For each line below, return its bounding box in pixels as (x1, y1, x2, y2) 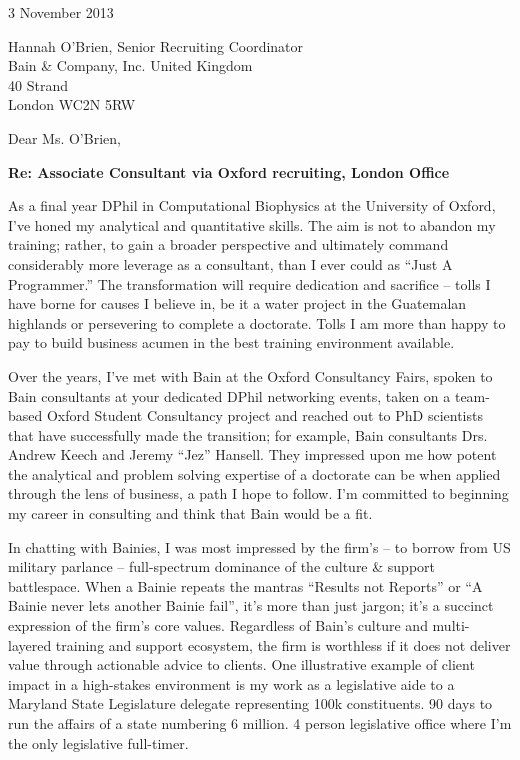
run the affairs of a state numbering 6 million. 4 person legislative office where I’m (8, 713, 512, 733)
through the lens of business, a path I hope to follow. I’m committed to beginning (8, 483, 509, 504)
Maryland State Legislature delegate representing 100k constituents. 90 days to (8, 693, 493, 714)
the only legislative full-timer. (8, 732, 189, 753)
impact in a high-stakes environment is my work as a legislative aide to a (8, 673, 455, 694)
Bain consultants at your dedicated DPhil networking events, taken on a (8, 385, 451, 406)
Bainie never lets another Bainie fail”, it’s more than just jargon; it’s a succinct (8, 595, 494, 616)
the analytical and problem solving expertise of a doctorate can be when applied (8, 463, 501, 484)
